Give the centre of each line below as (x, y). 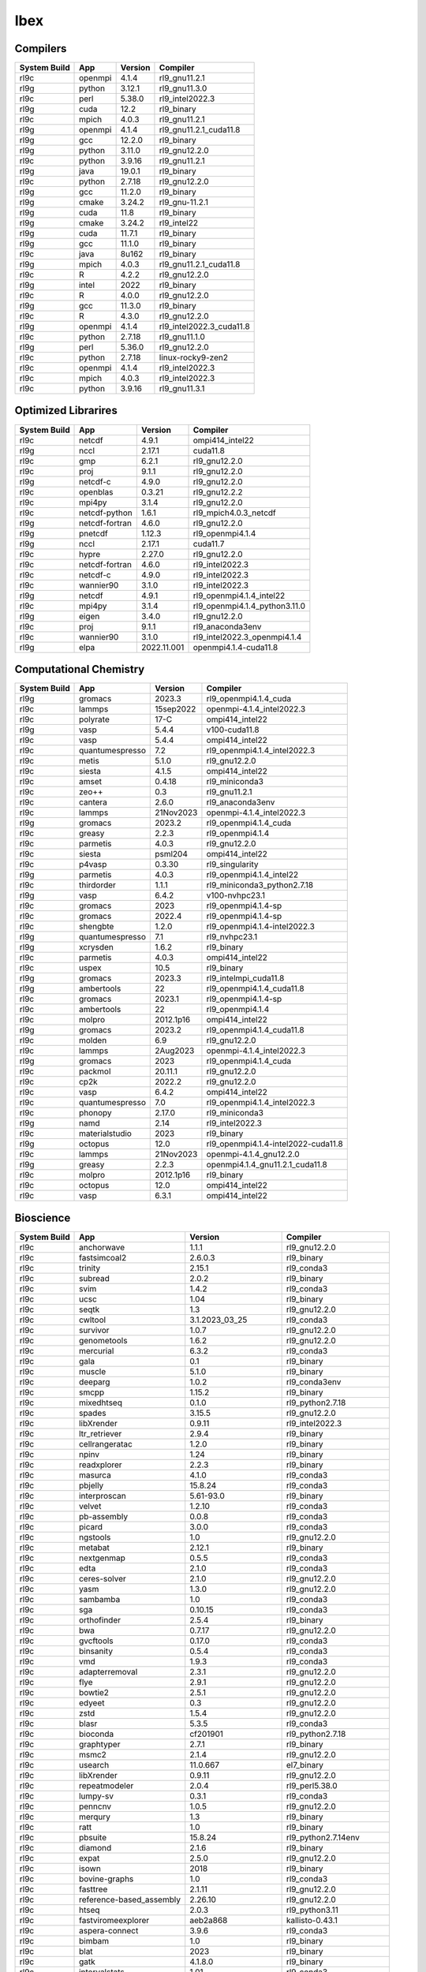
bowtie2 (94, 1692)
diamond (95, 1847)
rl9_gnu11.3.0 (183, 88)
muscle (93, 1371)
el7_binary (305, 1765)
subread (94, 1278)
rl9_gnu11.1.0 (182, 337)
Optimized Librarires (66, 411)
